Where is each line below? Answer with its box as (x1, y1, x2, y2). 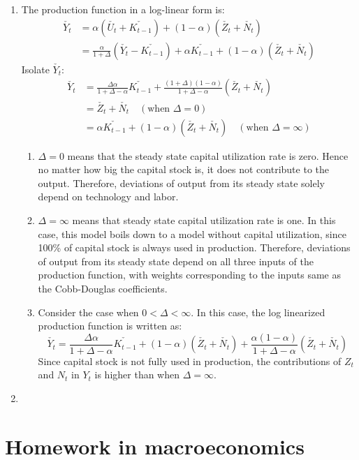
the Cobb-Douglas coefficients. (38, 281, 168, 295)
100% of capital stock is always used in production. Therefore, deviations (38, 240, 351, 255)
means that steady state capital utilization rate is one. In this (72, 212, 336, 227)
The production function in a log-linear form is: (21, 2, 225, 16)
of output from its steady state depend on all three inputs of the (38, 253, 314, 268)
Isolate (21, 61, 50, 76)
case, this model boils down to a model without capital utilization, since (38, 226, 346, 241)
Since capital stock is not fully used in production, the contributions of (38, 353, 342, 368)
